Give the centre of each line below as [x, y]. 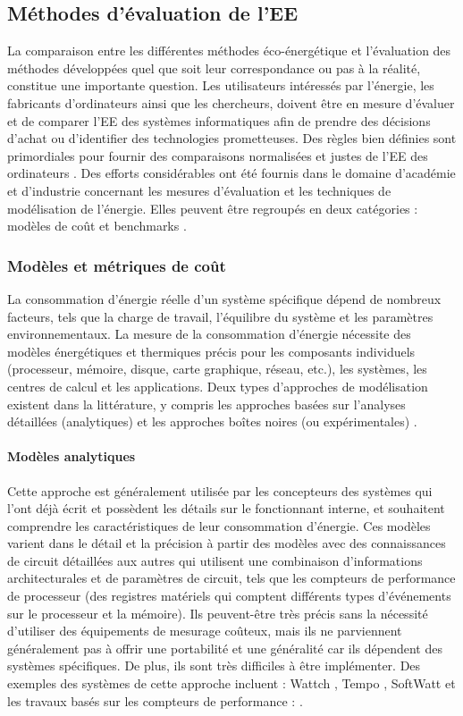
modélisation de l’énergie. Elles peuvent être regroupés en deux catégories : [213, 208]
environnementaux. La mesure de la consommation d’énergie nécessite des [209, 334]
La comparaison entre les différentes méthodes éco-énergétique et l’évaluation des [229, 51]
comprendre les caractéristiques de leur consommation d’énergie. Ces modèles [219, 525]
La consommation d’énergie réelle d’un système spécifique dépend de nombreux [224, 298]
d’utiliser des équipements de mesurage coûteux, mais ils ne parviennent [205, 631]
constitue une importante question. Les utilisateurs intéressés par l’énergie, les [221, 85]
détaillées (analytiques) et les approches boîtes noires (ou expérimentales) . [212, 421]
